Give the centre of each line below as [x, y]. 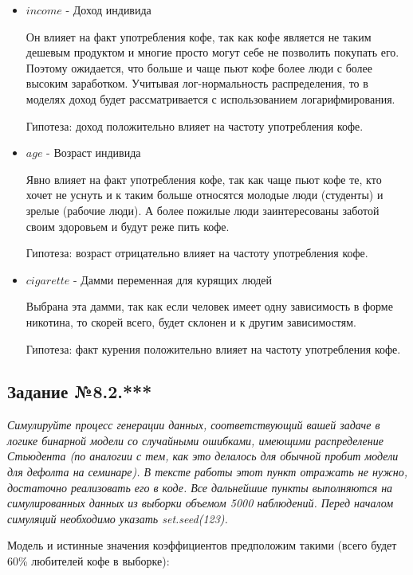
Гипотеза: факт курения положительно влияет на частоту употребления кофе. [213, 348]
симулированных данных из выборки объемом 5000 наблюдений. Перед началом [201, 503]
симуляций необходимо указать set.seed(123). [118, 518]
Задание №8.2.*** [80, 391]
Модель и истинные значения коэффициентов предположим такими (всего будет [202, 545]
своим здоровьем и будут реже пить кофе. [128, 226]
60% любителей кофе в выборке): [88, 561]
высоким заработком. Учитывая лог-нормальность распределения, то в [197, 83]
